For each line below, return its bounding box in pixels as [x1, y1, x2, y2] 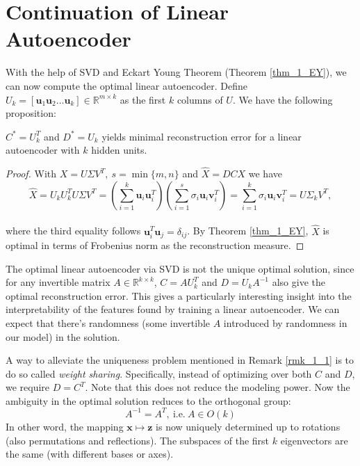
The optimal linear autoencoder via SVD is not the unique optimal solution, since [6, 261, 354, 275]
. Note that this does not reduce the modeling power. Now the [85, 380, 350, 394]
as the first [120, 92, 166, 106]
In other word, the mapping [6, 419, 124, 433]
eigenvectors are [280, 433, 348, 447]
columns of [177, 92, 223, 106]
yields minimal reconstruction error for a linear [101, 129, 302, 143]
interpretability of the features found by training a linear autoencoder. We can [6, 302, 340, 316]
